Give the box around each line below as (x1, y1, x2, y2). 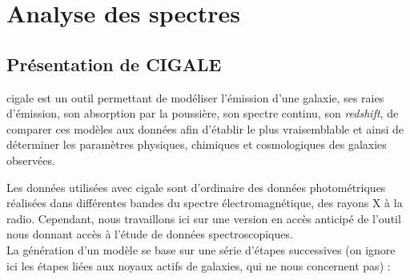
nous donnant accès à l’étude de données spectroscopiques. (6, 226, 293, 242)
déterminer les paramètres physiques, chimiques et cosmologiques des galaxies (6, 136, 387, 153)
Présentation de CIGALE (6, 51, 222, 76)
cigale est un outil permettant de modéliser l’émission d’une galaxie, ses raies (6, 89, 384, 106)
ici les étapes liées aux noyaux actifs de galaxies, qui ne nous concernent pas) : (6, 257, 391, 274)
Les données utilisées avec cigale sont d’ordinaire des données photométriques (6, 178, 386, 195)
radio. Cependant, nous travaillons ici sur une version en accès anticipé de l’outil (6, 210, 401, 226)
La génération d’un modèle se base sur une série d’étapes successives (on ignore (6, 241, 396, 258)
